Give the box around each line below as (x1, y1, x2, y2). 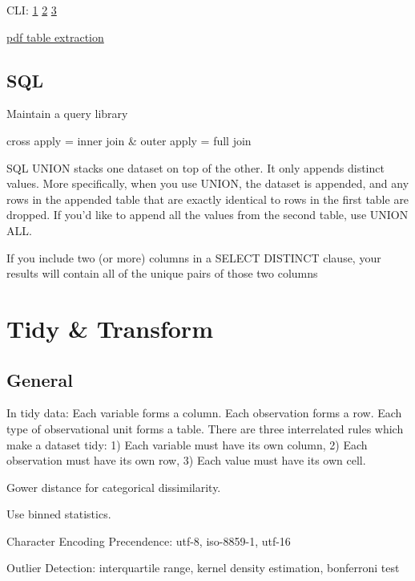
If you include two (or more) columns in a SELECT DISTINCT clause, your (6, 249, 381, 266)
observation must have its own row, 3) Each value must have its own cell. (6, 452, 366, 469)
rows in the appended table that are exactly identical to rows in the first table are (6, 190, 409, 207)
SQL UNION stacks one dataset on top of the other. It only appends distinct (6, 159, 385, 176)
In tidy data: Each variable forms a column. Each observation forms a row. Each (6, 404, 402, 421)
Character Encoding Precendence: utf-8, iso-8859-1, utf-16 (6, 532, 291, 549)
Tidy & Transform (6, 311, 213, 344)
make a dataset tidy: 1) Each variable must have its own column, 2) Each (6, 436, 368, 453)
